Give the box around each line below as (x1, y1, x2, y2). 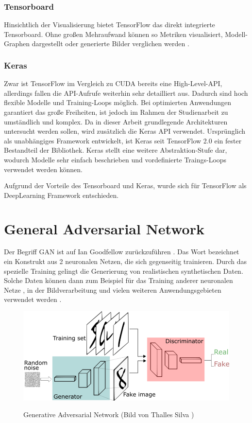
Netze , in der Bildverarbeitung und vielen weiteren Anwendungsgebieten (4, 284, 221, 295)
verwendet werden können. (4, 164, 83, 174)
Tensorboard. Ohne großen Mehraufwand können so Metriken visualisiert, (4, 29, 223, 39)
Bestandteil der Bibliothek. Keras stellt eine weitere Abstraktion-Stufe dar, (4, 145, 227, 155)
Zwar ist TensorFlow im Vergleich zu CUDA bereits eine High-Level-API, (4, 78, 222, 88)
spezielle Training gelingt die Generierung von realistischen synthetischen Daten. (4, 265, 243, 276)
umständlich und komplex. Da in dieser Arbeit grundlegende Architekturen (4, 116, 228, 126)
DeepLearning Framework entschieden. (4, 190, 119, 200)
